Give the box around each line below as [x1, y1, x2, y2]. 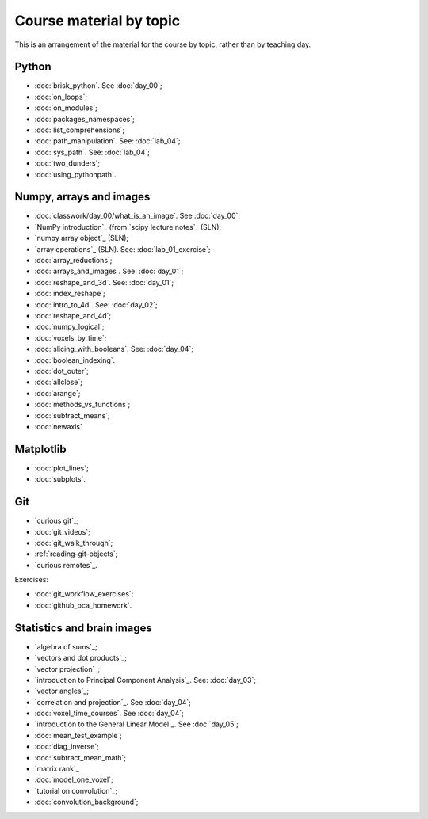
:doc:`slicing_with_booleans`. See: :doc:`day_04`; [34, 345, 194, 354]
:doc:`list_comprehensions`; [34, 125, 125, 135]
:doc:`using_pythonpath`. [34, 170, 117, 179]
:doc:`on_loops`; [34, 92, 87, 101]
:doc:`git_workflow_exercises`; [34, 589, 134, 599]
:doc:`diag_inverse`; [34, 741, 99, 752]
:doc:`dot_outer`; [34, 366, 89, 375]
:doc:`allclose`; [34, 377, 83, 387]
